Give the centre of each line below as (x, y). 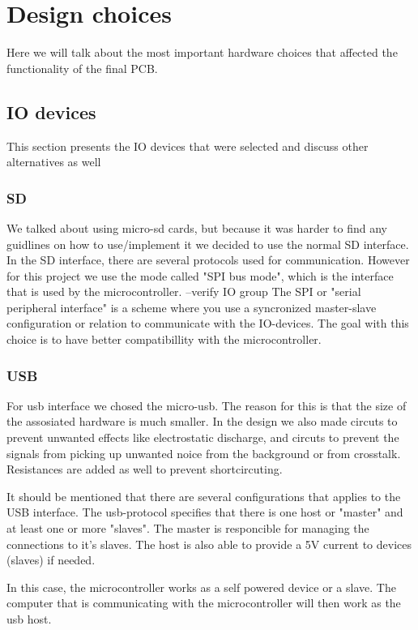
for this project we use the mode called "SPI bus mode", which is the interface (200, 275)
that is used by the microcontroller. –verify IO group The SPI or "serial (184, 291)
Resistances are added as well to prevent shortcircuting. (145, 469)
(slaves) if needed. (51, 560)
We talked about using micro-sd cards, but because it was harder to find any (197, 227)
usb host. (29, 619)
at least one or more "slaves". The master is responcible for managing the (188, 528)
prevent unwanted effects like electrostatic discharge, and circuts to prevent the (203, 437)
